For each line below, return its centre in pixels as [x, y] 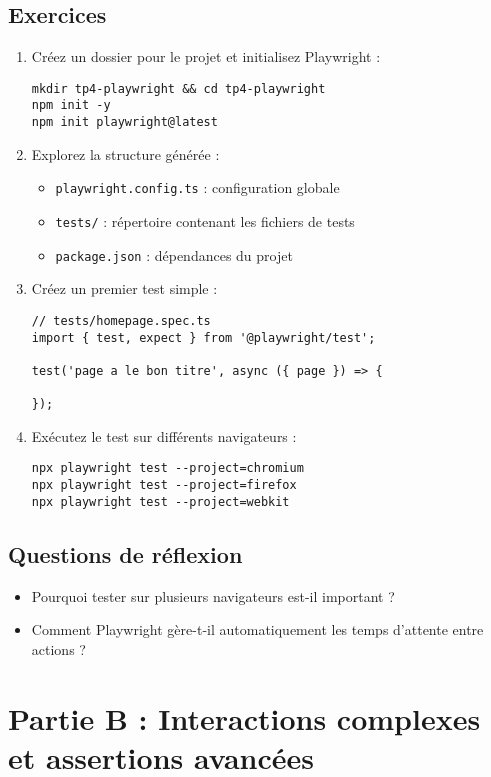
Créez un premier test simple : [124, 288]
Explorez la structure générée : [125, 153]
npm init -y [71, 105]
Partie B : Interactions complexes [244, 717]
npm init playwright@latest [124, 122]
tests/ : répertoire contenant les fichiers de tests [205, 221]
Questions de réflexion [125, 553]
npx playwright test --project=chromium [167, 468]
